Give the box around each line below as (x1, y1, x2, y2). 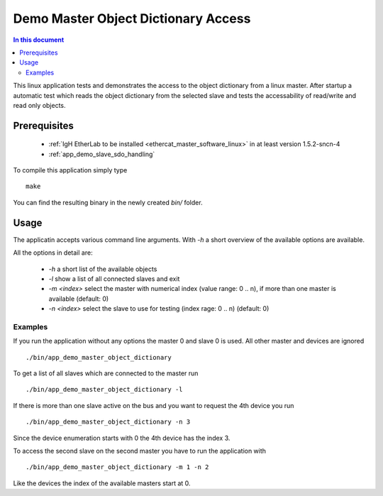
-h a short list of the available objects (48, 265, 157, 273)
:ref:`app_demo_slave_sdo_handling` (48, 150, 155, 158)
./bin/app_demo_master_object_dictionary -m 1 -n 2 (26, 463, 209, 471)
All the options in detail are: (13, 248, 93, 257)
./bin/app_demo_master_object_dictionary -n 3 (26, 418, 191, 426)
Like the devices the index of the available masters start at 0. (13, 479, 191, 487)
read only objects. (13, 101, 67, 109)
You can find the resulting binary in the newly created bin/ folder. (13, 198, 203, 206)
